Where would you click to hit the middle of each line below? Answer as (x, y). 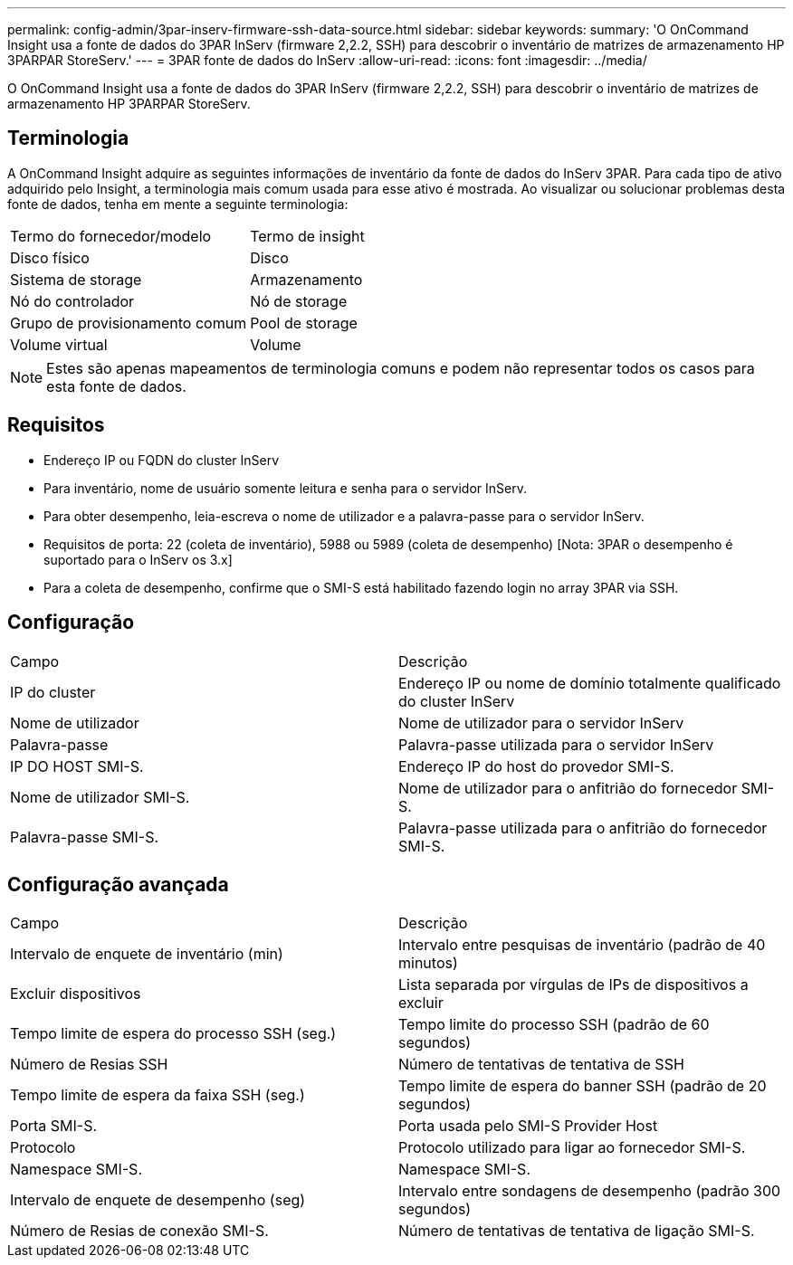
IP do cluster (53, 692)
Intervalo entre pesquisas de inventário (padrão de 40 (582, 945)
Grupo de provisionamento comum (129, 323)
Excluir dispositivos (76, 994)
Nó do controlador (72, 301)
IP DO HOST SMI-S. (77, 766)
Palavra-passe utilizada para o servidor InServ (556, 744)
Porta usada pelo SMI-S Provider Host (528, 1126)
